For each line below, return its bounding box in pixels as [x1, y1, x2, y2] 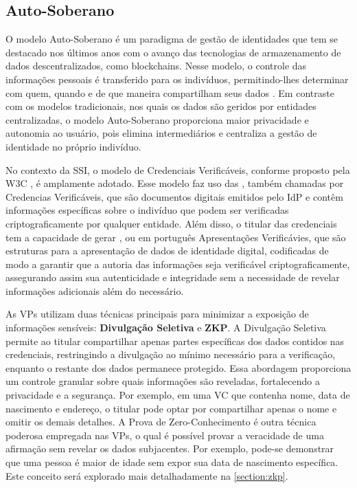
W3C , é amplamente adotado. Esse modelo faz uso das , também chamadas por [5, 176, 344, 190]
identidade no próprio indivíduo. [5, 139, 141, 153]
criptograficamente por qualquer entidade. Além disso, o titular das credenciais [5, 216, 337, 230]
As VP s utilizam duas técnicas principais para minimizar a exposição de [5, 307, 309, 321]
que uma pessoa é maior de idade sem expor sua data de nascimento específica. [5, 455, 338, 469]
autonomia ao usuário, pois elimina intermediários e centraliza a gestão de [5, 126, 317, 140]
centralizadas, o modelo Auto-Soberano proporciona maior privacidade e [5, 112, 309, 126]
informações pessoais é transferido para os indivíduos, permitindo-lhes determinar [5, 71, 349, 86]
